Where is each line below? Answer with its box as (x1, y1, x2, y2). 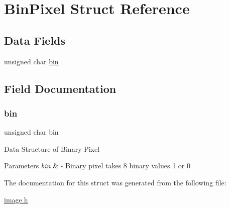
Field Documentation (4, 80, 117, 96)
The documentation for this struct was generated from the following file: (4, 177, 226, 187)
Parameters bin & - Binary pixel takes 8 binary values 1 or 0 (4, 160, 190, 171)
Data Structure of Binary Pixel (4, 143, 100, 154)
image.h (4, 194, 28, 204)
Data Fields (4, 32, 66, 48)
